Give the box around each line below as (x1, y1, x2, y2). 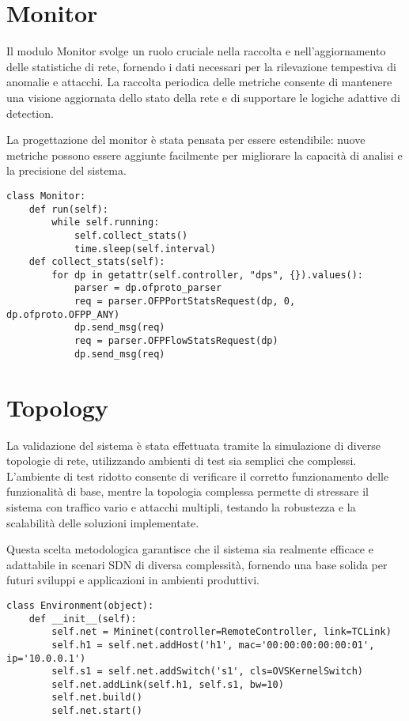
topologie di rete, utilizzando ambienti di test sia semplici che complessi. (6, 452, 357, 469)
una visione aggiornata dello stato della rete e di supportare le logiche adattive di (6, 89, 400, 105)
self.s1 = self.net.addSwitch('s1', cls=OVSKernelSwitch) (51, 666, 364, 678)
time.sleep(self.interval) (74, 243, 216, 255)
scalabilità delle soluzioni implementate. (6, 514, 199, 530)
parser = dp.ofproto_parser (74, 282, 222, 294)
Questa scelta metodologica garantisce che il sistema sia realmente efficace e (6, 541, 373, 557)
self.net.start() (51, 705, 142, 717)
